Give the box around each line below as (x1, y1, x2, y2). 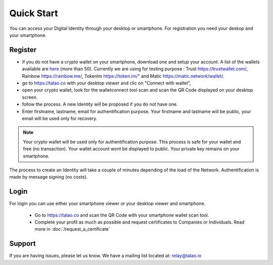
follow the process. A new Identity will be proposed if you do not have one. (22, 101, 178, 107)
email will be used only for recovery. (22, 115, 98, 121)
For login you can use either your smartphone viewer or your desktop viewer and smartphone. (9, 200, 206, 207)
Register (9, 46, 37, 54)
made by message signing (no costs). (9, 174, 88, 180)
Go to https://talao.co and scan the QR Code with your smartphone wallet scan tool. (34, 212, 209, 218)
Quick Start (9, 8, 58, 19)
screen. (22, 94, 38, 100)
